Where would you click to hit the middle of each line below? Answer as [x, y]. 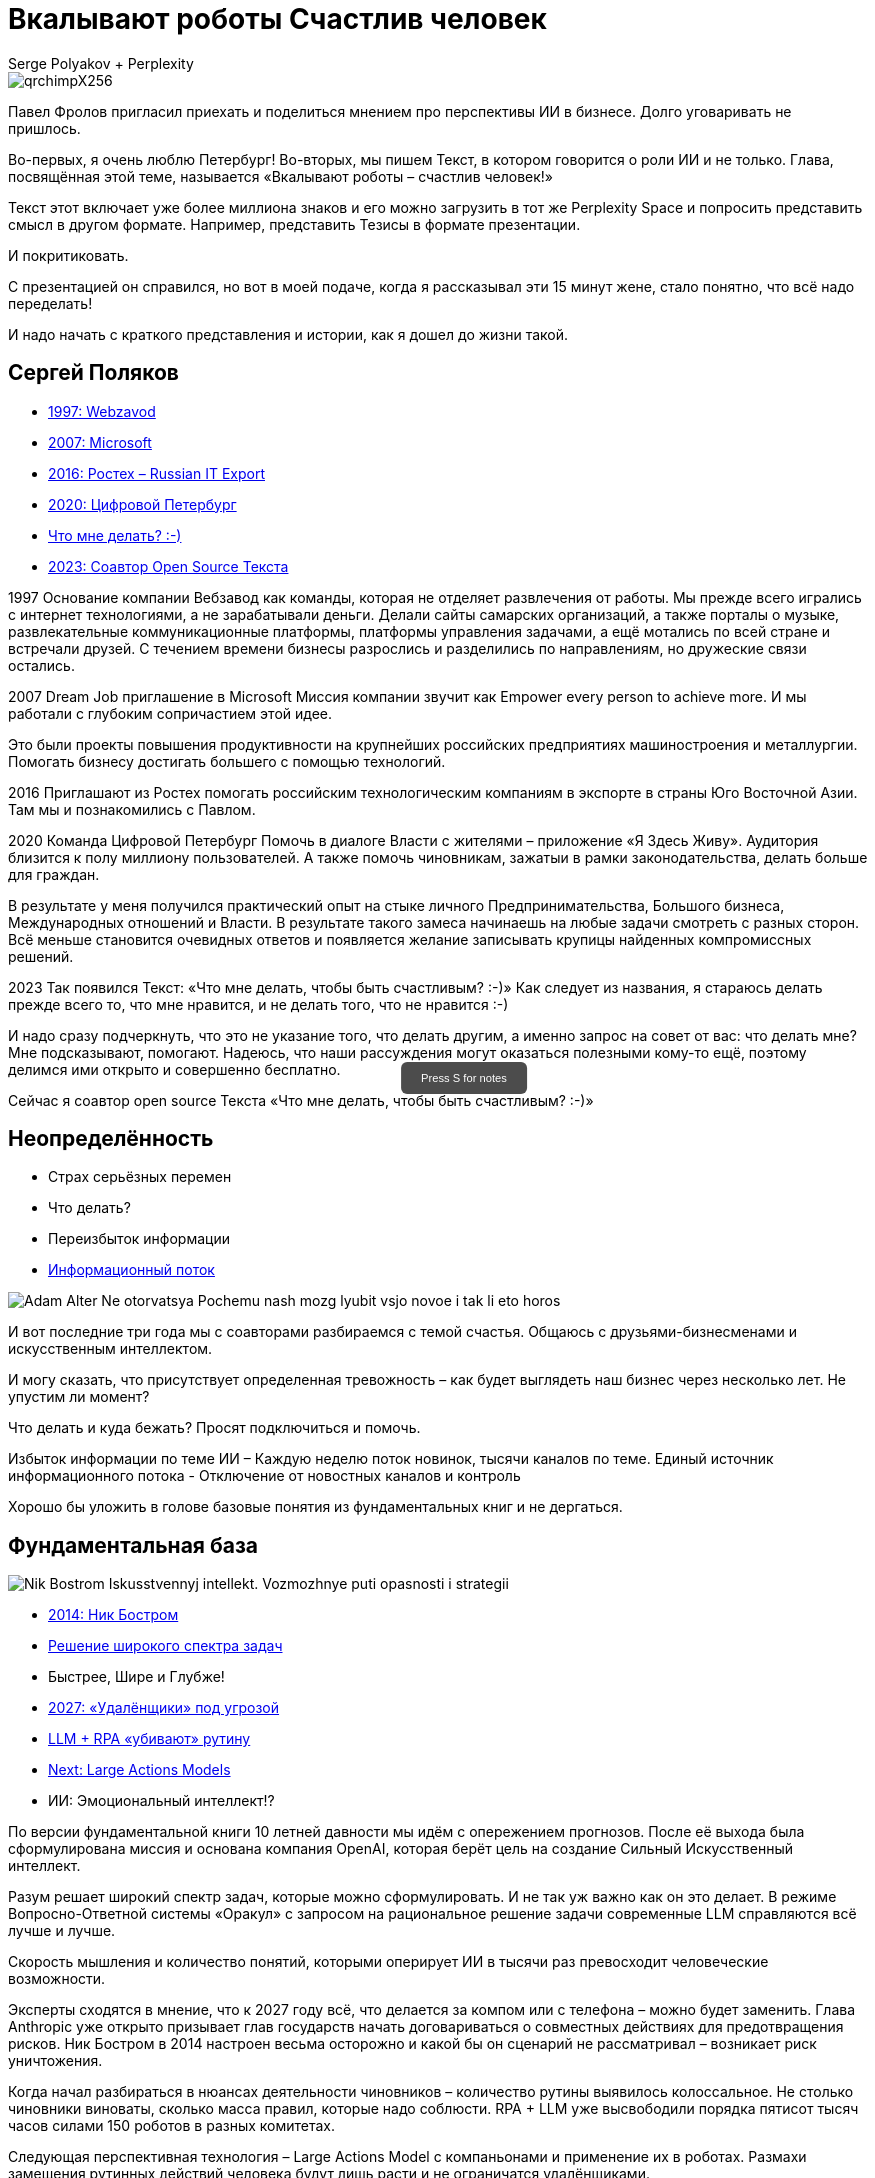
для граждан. [54, 874]
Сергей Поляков [93, 373]
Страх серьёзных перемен [140, 1177]
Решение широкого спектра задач [165, 1646]
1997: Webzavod [102, 411]
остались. [41, 665]
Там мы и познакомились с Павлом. [132, 809]
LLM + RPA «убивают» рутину [149, 1739]
